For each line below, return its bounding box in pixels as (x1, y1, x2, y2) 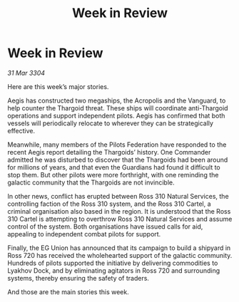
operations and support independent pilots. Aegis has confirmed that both (7, 111, 225, 120)
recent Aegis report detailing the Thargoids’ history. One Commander (7, 147, 211, 156)
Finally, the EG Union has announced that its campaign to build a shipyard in (7, 244, 231, 252)
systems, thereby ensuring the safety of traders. (7, 274, 150, 282)
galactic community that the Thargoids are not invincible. (7, 178, 175, 187)
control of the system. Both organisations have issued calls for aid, (7, 222, 203, 231)
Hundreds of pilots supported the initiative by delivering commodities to (7, 259, 218, 267)
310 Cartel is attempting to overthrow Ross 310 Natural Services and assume (7, 214, 233, 223)
